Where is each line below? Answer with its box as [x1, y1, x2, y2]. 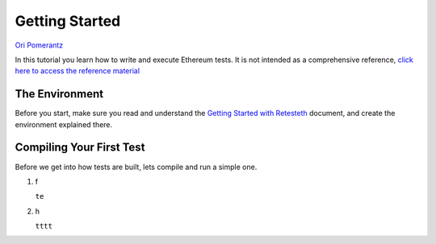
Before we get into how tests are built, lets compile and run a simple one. [15, 162, 258, 172]
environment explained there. [15, 119, 113, 129]
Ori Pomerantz [15, 40, 64, 50]
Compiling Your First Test [15, 141, 145, 155]
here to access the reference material [15, 66, 140, 76]
